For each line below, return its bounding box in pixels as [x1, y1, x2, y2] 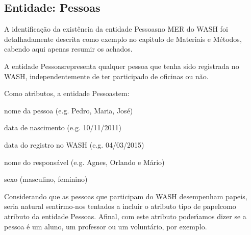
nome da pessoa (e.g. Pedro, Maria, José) [4, 105, 133, 115]
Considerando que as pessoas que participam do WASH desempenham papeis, [4, 191, 247, 201]
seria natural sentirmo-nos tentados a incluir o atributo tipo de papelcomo [4, 201, 236, 212]
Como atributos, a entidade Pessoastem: [4, 88, 130, 99]
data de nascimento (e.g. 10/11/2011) [4, 122, 121, 133]
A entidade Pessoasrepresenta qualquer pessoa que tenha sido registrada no [4, 60, 239, 71]
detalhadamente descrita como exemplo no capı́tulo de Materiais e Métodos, [4, 33, 242, 44]
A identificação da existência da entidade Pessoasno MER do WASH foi [4, 24, 228, 34]
